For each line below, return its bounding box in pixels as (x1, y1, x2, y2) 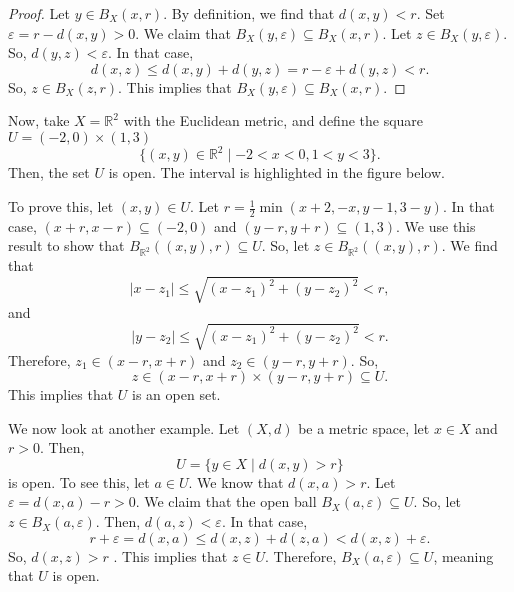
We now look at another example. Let (8, 417, 240, 438)
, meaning (433, 545, 494, 566)
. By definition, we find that (163, 3, 335, 23)
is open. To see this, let (8, 471, 150, 492)
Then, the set (8, 162, 90, 183)
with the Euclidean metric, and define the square (123, 110, 424, 131)
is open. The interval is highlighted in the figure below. (108, 162, 445, 183)
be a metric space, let (298, 417, 430, 438)
